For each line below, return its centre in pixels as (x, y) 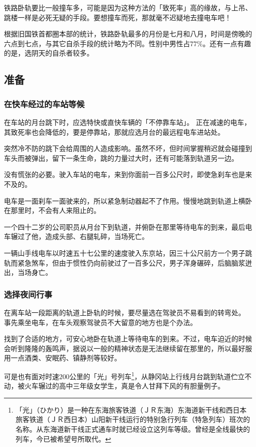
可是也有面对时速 (32, 376)
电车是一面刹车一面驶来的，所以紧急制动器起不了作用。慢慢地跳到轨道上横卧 (128, 200)
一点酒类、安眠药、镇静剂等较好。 (66, 358)
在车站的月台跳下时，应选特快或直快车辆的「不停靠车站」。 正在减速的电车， (128, 122)
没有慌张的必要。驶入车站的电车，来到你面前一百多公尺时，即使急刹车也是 (125, 174)
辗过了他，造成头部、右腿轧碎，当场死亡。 (80, 236)
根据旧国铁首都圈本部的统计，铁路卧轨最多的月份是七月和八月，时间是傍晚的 (128, 34)
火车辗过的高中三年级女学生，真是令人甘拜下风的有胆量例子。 (124, 386)
